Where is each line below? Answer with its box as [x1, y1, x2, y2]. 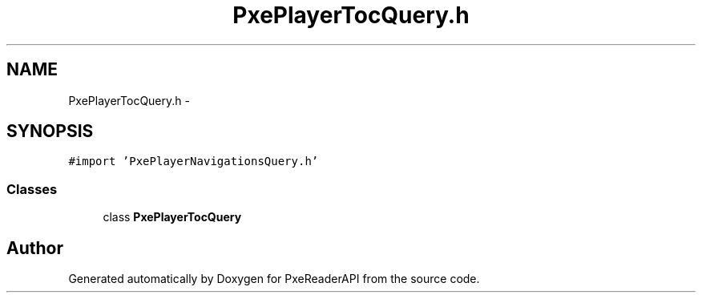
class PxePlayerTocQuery [103, 210, 242, 224]
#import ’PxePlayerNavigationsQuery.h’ [68, 155, 319, 168]
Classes [6, 180, 58, 197]
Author [6, 237, 63, 258]
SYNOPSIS [6, 121, 94, 142]
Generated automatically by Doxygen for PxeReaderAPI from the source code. [68, 272, 480, 286]
